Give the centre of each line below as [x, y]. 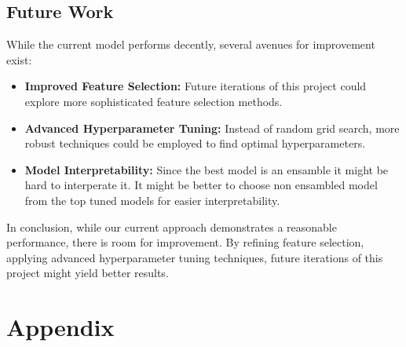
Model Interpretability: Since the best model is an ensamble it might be [207, 169]
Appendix [60, 327]
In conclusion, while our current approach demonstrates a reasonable [172, 226]
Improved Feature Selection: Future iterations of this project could [196, 86]
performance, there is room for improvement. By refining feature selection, [185, 242]
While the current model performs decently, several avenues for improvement [191, 44]
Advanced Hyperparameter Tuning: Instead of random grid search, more [212, 128]
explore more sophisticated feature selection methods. [154, 101]
